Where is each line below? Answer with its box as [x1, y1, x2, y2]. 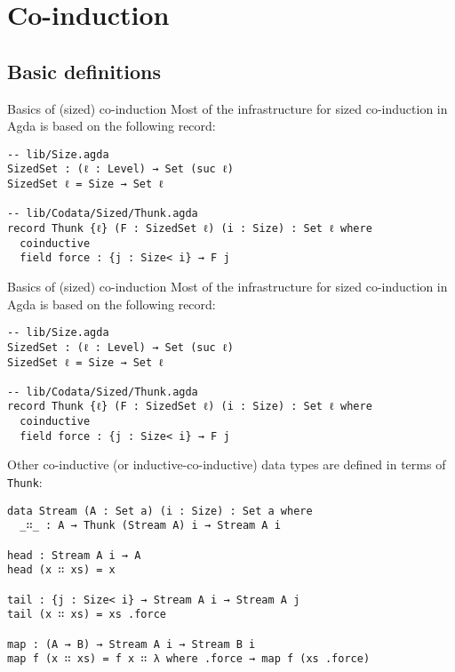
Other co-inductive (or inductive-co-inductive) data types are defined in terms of [7, 455, 446, 474]
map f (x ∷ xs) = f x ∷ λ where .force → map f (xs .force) [7, 652, 371, 666]
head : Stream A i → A [7, 548, 141, 562]
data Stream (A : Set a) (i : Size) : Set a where [7, 504, 313, 517]
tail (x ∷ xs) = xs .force [7, 608, 166, 621]
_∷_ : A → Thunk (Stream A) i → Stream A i [20, 519, 281, 532]
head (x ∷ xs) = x [7, 564, 116, 577]
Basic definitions [7, 57, 162, 84]
